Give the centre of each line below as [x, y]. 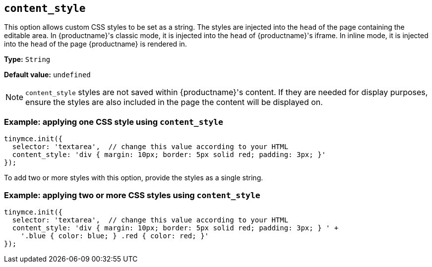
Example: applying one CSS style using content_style [114, 122]
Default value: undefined [47, 75]
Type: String [27, 59]
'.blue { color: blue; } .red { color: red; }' [115, 236]
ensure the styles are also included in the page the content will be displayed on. [174, 102]
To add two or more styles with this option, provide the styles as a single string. [134, 178]
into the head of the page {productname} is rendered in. [95, 44]
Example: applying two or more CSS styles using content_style [132, 195]
